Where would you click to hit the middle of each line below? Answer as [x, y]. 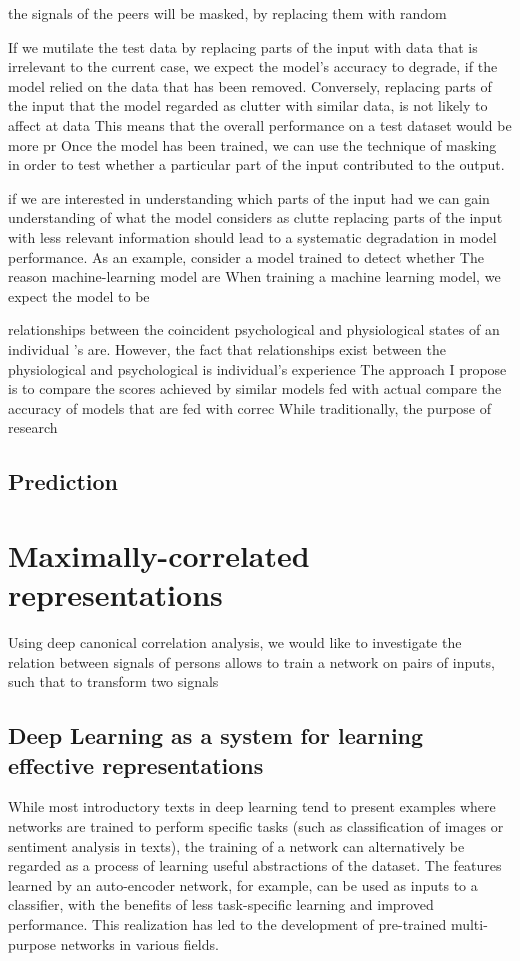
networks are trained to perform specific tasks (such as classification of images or [256, 825]
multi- [469, 923]
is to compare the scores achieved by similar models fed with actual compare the [255, 388]
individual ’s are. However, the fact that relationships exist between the [227, 348]
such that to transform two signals [113, 681]
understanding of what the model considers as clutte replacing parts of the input [255, 217]
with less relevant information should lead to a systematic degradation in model [252, 236]
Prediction [63, 481]
